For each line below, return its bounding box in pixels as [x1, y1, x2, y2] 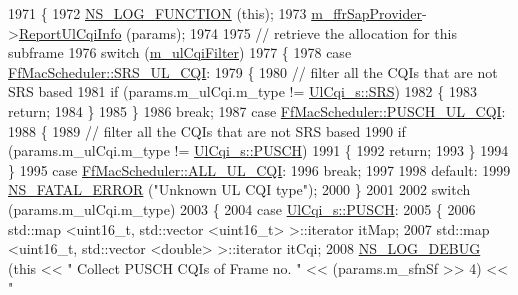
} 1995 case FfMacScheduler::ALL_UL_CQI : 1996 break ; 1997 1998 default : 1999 [8, 159, 511, 180]
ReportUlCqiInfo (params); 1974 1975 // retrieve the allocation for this [18, 22, 457, 43]
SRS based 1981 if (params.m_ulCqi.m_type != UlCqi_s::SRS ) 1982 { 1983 [8, 81, 477, 102]
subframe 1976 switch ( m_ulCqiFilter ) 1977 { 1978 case [8, 42, 352, 63]
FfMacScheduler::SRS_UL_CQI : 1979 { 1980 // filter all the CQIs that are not [8, 61, 498, 82]
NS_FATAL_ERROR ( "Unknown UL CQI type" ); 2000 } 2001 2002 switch [8, 179, 471, 200]
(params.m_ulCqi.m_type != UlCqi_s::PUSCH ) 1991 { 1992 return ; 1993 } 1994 [8, 140, 509, 161]
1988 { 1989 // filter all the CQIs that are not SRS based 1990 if [8, 120, 406, 141]
